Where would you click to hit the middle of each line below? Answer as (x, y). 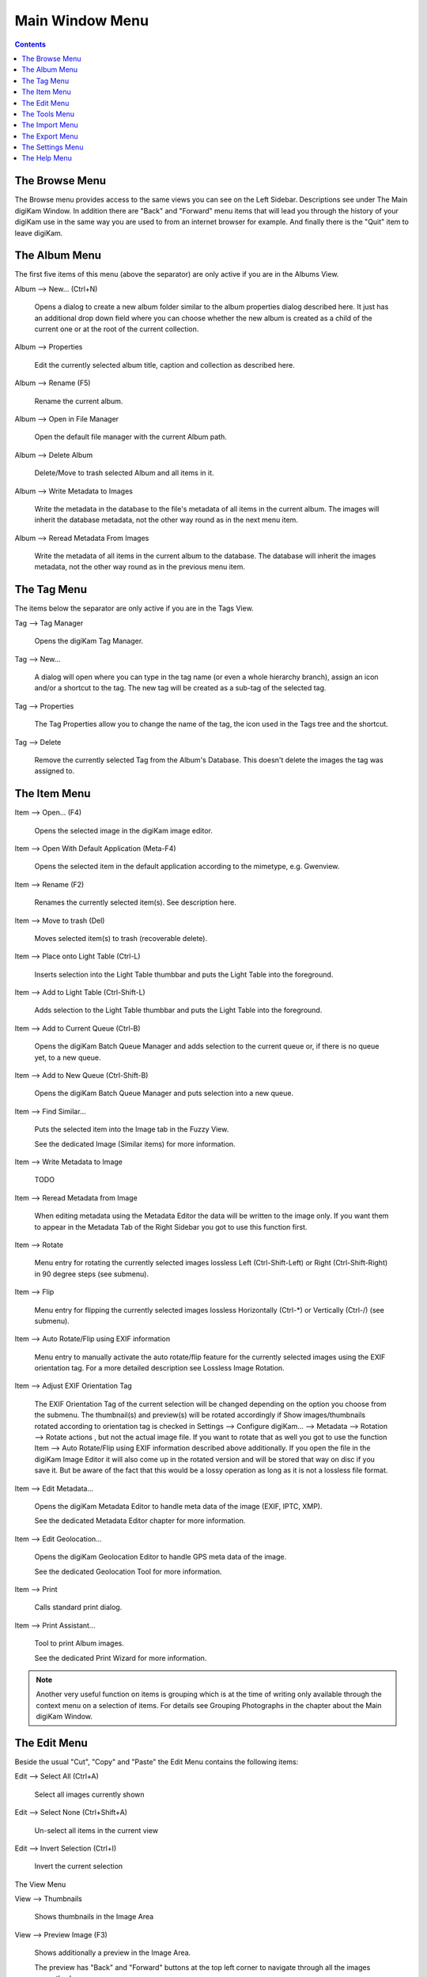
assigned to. (55, 771)
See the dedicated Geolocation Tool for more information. (128, 1571)
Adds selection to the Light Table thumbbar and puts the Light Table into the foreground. (178, 1010)
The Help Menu (47, 158)
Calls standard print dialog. (78, 1607)
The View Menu (40, 1884)
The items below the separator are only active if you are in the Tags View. (134, 608)
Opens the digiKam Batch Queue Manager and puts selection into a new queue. (164, 1093)
